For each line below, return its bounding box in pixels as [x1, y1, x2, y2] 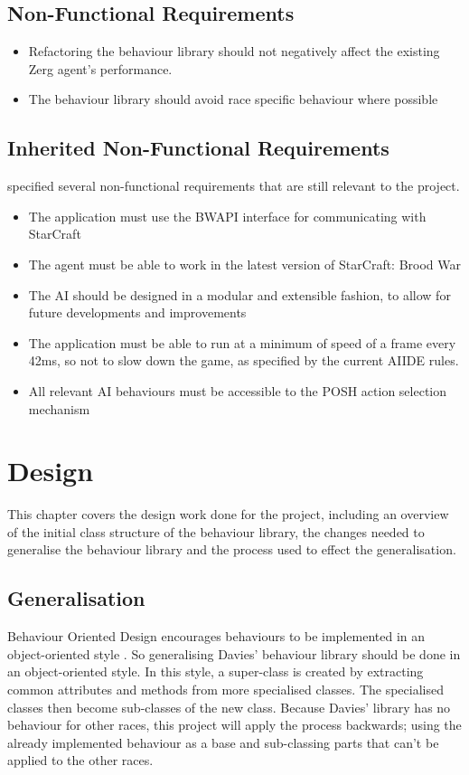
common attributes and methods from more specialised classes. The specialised [7, 680, 444, 699]
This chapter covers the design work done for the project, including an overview [7, 505, 449, 524]
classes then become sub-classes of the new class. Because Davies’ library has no [7, 697, 451, 716]
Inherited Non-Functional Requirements [7, 134, 389, 162]
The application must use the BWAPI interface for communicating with [28, 206, 427, 225]
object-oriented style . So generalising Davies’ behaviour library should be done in [7, 644, 461, 663]
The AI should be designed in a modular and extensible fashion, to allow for [28, 285, 451, 304]
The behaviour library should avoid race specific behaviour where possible [28, 90, 438, 109]
